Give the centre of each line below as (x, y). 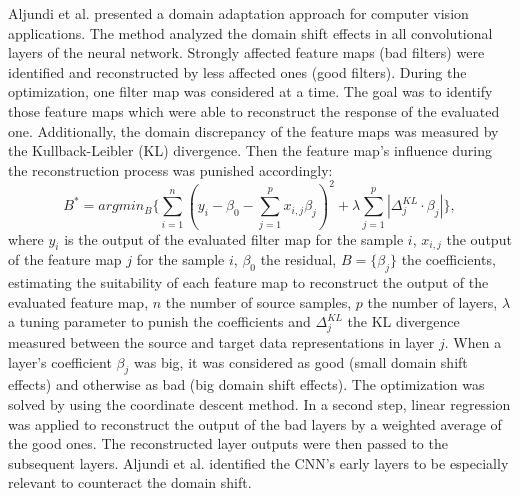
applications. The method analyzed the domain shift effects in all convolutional (250, 32)
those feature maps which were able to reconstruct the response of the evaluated (254, 110)
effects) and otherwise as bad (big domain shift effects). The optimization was (246, 384)
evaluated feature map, (78, 301)
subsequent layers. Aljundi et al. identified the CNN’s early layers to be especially (258, 462)
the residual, (298, 259)
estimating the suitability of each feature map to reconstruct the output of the (248, 282)
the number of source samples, (258, 301)
